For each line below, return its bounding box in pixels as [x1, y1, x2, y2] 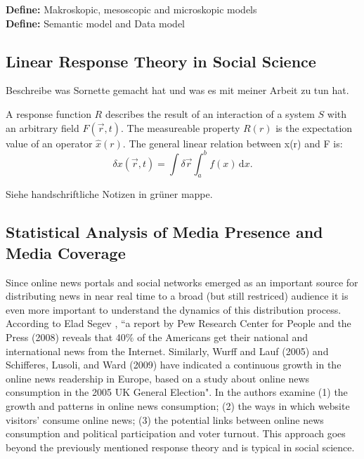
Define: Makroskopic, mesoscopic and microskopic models [6, 2, 257, 16]
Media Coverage [6, 241, 126, 263]
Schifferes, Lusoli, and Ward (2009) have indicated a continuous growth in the [6, 357, 342, 372]
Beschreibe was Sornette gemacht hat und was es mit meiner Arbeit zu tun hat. [6, 83, 349, 98]
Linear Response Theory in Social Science [6, 50, 316, 72]
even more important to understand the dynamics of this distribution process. [6, 302, 342, 317]
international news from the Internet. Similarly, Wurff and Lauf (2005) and [6, 343, 329, 358]
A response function [6, 106, 91, 121]
